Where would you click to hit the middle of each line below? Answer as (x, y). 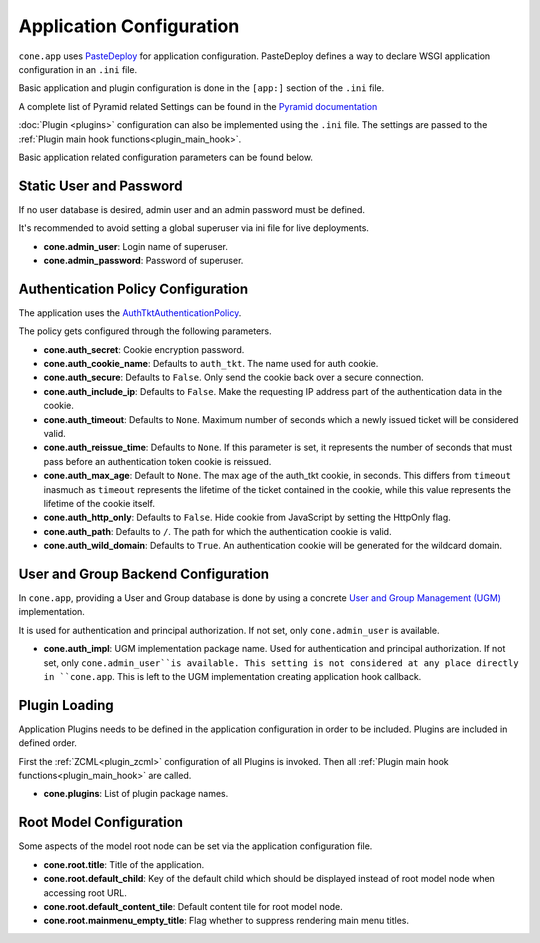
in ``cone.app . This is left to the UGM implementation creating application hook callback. (232, 676)
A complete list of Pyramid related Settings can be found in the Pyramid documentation (198, 106)
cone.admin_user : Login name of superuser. (136, 246)
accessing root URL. (85, 892)
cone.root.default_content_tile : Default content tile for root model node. (193, 906)
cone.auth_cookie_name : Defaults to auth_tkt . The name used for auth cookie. (211, 364)
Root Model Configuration (101, 822)
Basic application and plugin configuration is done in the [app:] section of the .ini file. (201, 88)
